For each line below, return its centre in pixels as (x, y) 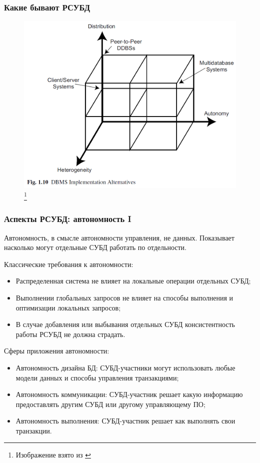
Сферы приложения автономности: (57, 351)
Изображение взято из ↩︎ (53, 455)
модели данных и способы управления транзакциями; (97, 377)
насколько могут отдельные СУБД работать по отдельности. (95, 247)
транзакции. (34, 430)
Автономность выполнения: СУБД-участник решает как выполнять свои (125, 421)
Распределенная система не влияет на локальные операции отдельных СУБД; (133, 281)
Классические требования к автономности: (69, 264)
